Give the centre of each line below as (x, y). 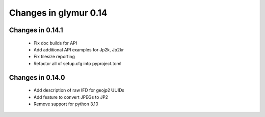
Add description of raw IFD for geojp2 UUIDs (79, 90)
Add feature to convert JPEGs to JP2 (71, 97)
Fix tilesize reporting (54, 57)
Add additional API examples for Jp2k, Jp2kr (79, 49)
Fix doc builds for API (55, 43)
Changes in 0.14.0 (37, 78)
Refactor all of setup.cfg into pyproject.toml (78, 63)
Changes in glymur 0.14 (58, 13)
